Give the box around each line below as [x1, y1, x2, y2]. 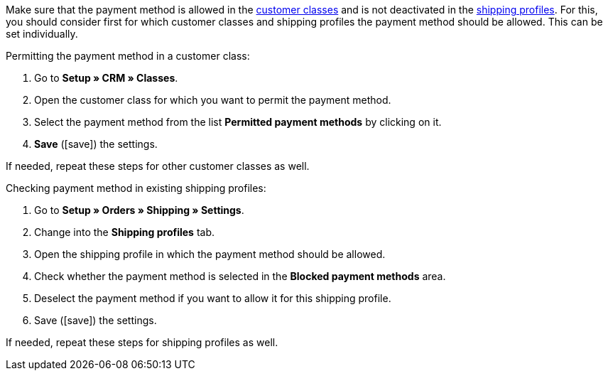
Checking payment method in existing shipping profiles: [6, 182, 266, 194]
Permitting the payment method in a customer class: [6, 50, 250, 62]
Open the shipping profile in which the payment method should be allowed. [34, 248, 386, 260]
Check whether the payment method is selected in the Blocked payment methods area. [34, 270, 446, 282]
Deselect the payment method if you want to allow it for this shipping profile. [34, 292, 391, 304]
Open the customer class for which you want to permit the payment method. [34, 94, 391, 106]
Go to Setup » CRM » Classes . [34, 72, 178, 84]
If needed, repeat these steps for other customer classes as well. [6, 160, 310, 172]
